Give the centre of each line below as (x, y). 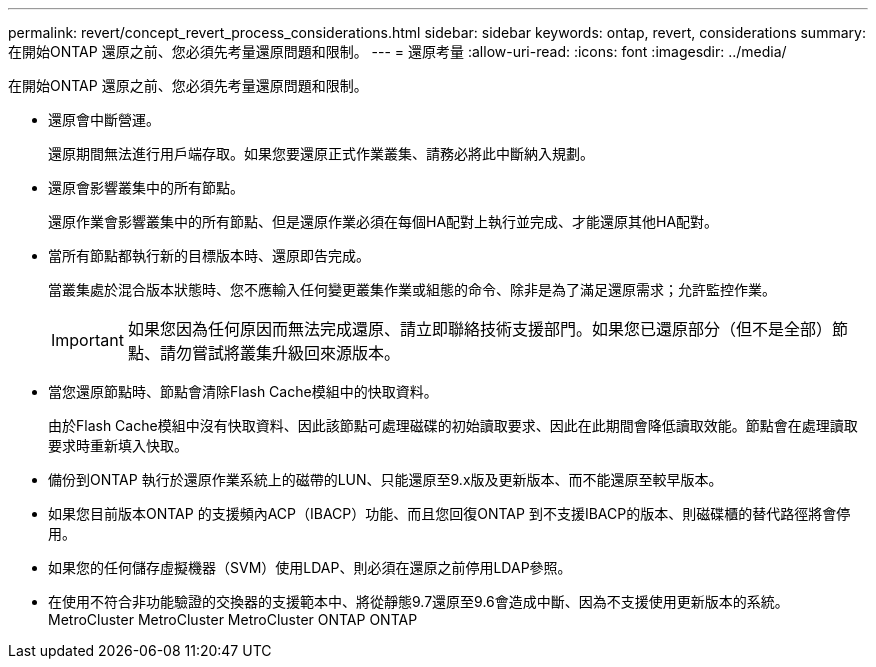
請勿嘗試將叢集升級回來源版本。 (279, 353)
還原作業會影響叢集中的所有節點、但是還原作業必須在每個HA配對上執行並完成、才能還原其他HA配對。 (383, 221)
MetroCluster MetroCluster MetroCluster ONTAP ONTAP (233, 619)
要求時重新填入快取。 (118, 445)
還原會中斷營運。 (104, 119)
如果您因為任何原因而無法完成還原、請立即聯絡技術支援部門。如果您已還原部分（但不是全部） (479, 329)
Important (87, 340)
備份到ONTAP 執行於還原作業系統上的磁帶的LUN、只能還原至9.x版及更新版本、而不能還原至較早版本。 (385, 479)
